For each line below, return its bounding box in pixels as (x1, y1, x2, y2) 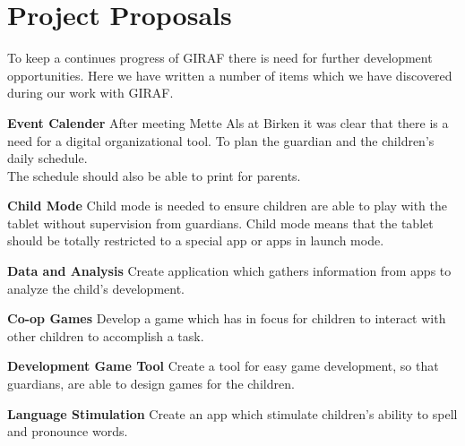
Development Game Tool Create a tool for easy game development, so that (7, 356, 439, 375)
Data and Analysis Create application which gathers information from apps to (7, 262, 452, 280)
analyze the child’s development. (7, 279, 185, 297)
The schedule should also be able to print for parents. (7, 166, 301, 184)
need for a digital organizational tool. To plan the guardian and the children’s (7, 131, 435, 150)
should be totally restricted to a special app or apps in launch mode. (7, 231, 384, 250)
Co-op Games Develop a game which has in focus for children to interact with (7, 309, 446, 328)
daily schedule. (7, 149, 88, 167)
